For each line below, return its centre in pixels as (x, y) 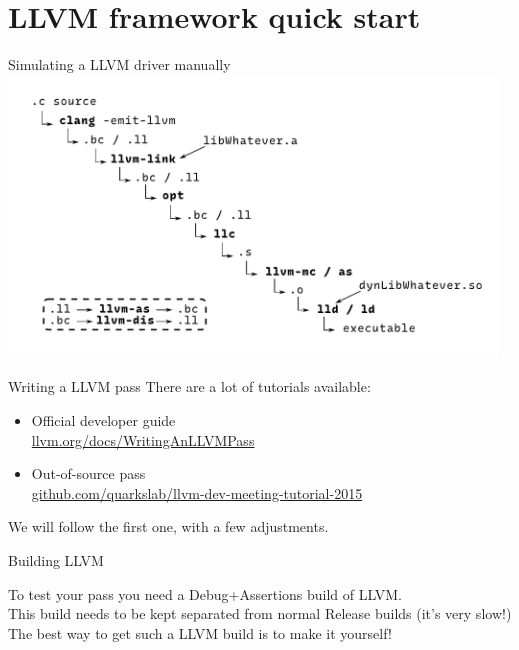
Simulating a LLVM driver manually (119, 64)
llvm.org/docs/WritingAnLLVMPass (143, 439)
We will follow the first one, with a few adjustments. (168, 526)
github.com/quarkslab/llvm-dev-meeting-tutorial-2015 (197, 492)
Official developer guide (103, 419)
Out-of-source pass (88, 473)
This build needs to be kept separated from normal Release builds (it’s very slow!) (260, 613)
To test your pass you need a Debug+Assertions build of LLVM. (205, 593)
